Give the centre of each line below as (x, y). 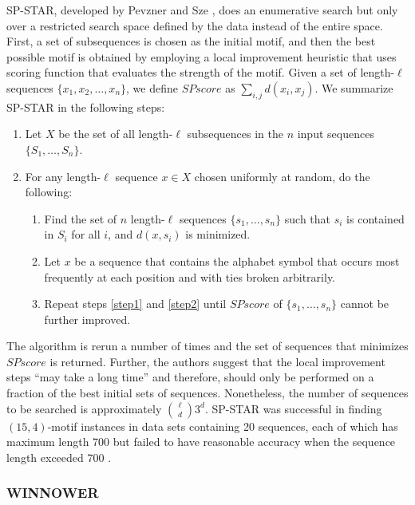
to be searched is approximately (84, 408)
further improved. (87, 319)
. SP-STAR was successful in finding (293, 408)
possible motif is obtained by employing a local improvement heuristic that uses (202, 56)
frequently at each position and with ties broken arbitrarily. (190, 276)
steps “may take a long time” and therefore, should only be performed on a (190, 377)
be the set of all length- (116, 134)
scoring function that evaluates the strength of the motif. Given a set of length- (201, 72)
